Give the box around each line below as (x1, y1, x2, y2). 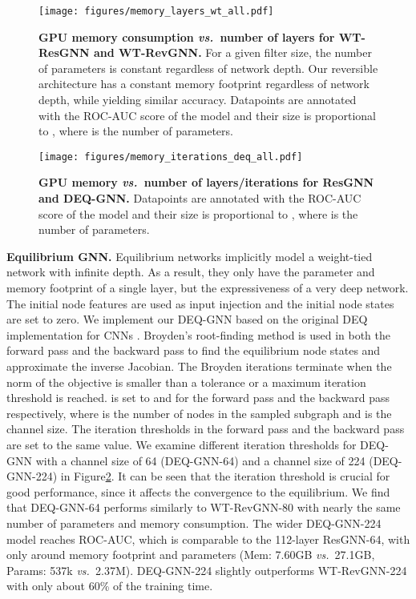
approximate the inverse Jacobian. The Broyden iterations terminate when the (6, 358, 392, 374)
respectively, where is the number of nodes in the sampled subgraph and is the (6, 404, 392, 421)
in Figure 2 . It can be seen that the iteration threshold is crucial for (60, 468, 390, 484)
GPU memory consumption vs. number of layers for (38, 28, 335, 45)
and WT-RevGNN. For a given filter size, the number (94, 44, 372, 61)
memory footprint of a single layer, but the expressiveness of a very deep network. (6, 279, 409, 296)
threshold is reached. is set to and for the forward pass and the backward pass (6, 389, 390, 406)
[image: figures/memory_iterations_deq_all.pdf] (38, 151, 303, 163)
